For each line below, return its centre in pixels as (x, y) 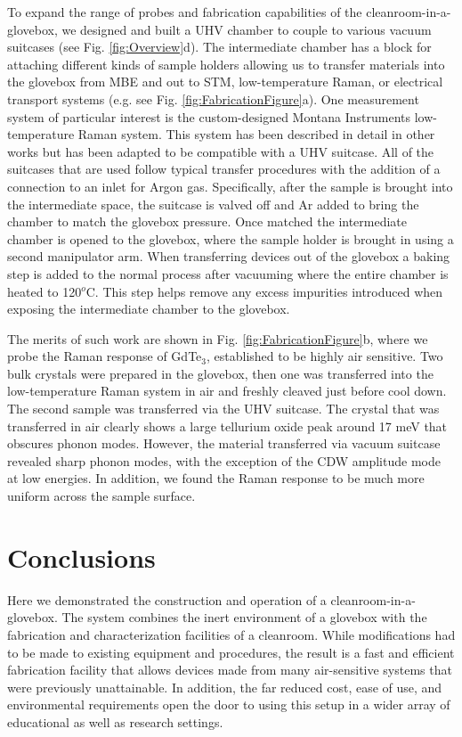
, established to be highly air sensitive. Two (325, 356)
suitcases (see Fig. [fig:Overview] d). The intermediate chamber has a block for (219, 47)
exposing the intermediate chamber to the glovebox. (149, 309)
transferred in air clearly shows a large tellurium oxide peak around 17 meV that (227, 426)
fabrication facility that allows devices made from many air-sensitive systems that (230, 670)
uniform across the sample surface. (101, 496)
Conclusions (81, 557)
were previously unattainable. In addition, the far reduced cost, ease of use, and (225, 687)
